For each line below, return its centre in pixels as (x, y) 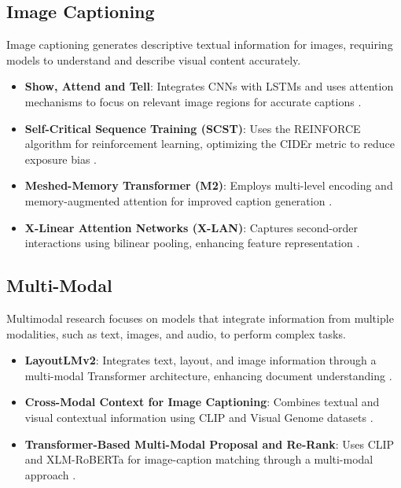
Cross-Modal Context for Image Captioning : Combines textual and (202, 402)
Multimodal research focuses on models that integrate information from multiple (200, 318)
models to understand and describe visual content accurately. (154, 59)
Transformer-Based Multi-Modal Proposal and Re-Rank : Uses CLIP (210, 444)
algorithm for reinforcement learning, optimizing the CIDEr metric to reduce (210, 144)
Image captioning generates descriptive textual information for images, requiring (200, 44)
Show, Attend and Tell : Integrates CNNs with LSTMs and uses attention (209, 86)
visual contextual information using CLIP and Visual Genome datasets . (199, 417)
